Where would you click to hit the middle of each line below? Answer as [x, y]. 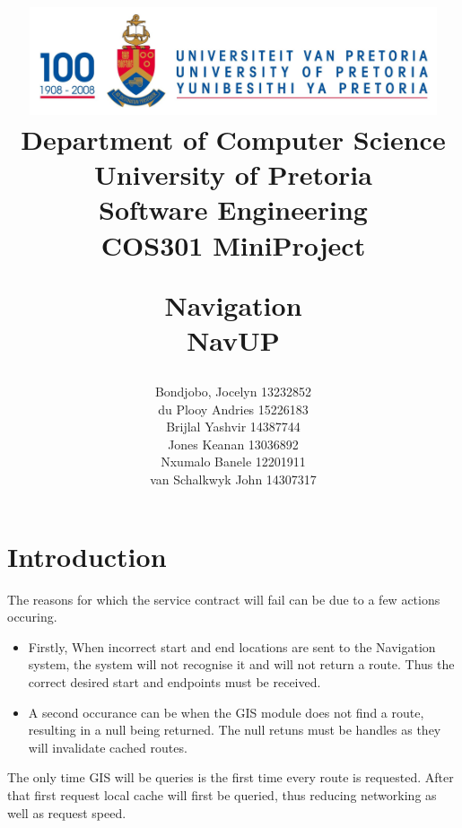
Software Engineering [233, 209]
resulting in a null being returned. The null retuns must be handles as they [235, 730]
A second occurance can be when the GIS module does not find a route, [226, 712]
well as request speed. [67, 812]
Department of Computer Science [233, 139]
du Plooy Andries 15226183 [233, 409]
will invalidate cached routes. [108, 747]
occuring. [32, 617]
